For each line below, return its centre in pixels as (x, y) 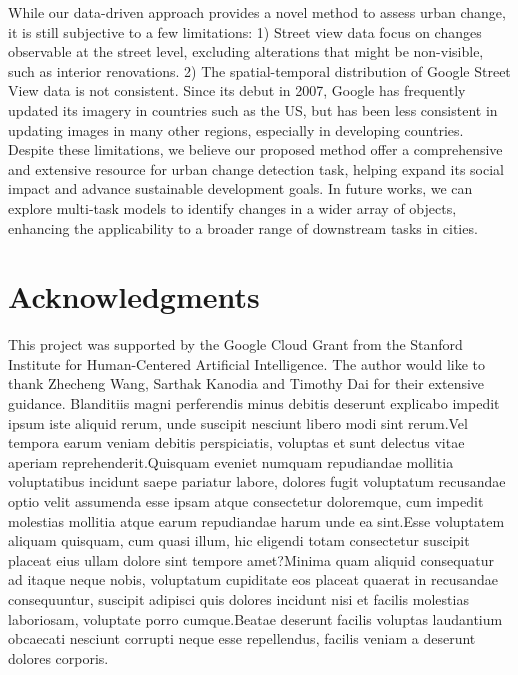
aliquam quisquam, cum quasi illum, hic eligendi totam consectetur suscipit (239, 540)
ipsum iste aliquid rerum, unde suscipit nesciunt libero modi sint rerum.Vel (238, 422)
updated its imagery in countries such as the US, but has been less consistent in (253, 109)
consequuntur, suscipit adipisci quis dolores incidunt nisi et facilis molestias (238, 598)
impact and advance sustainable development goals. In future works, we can (240, 188)
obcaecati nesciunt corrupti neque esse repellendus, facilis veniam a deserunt (242, 638)
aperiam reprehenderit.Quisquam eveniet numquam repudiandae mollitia (231, 461)
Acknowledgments (134, 296)
